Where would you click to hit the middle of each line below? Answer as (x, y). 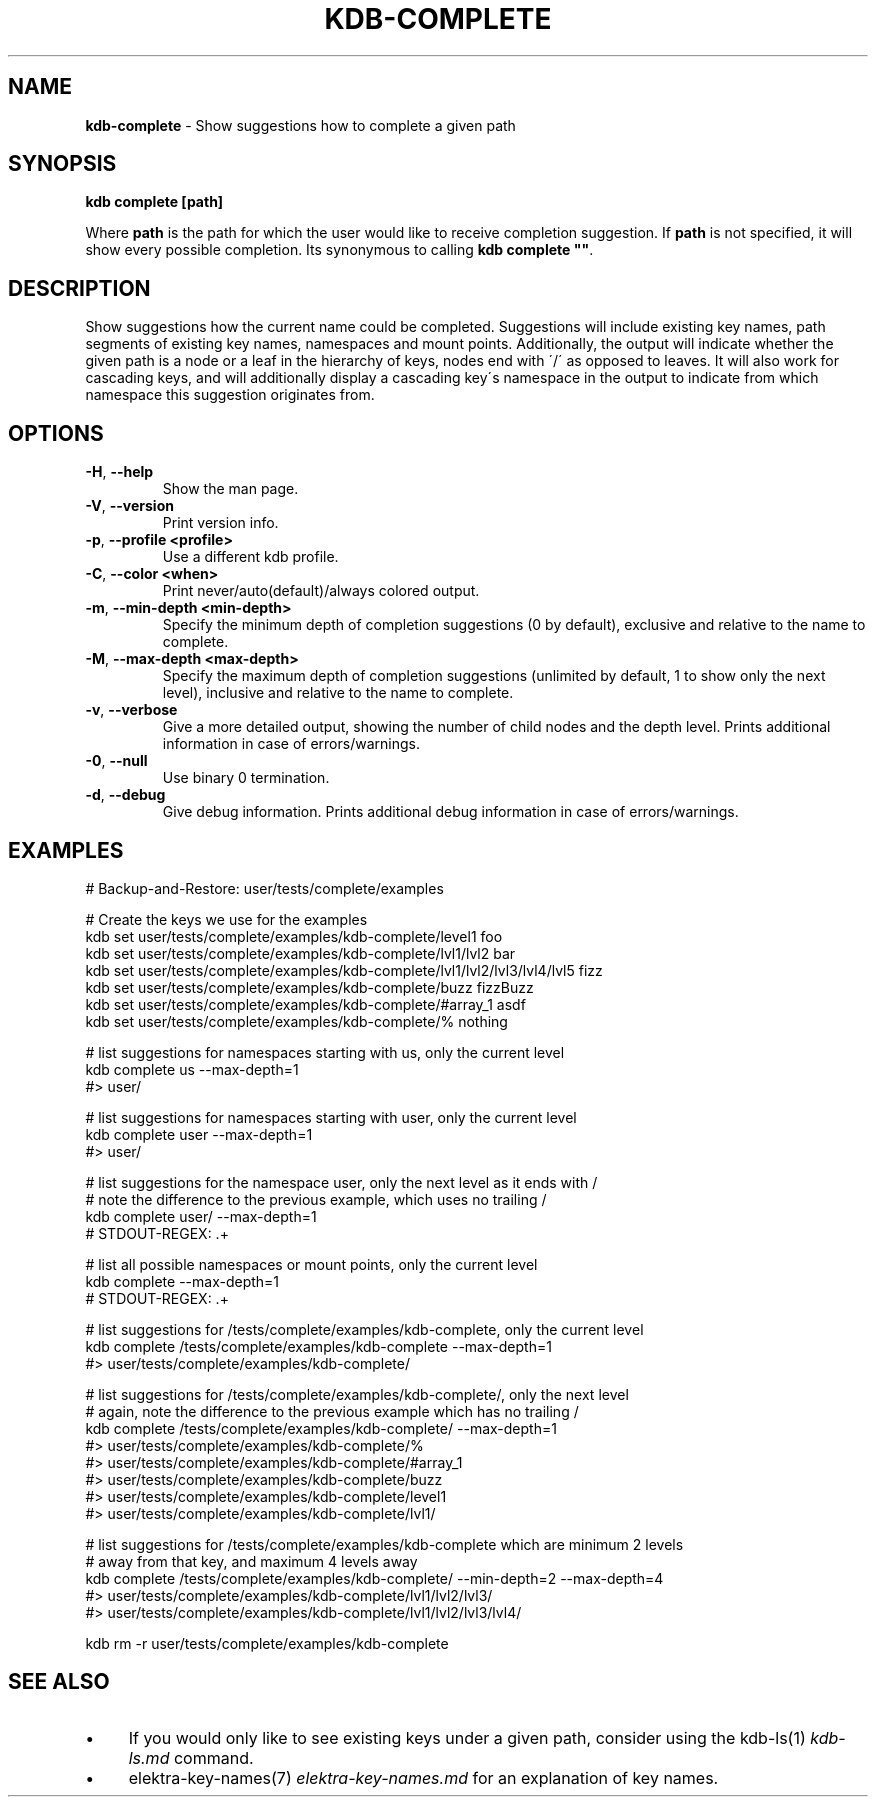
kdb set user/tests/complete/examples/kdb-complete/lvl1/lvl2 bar (300, 953)
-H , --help (119, 472)
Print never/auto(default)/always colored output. (321, 591)
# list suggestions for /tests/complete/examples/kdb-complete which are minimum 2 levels (384, 1544)
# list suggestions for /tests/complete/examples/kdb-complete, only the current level (364, 1329)
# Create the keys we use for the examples (226, 919)
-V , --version (129, 506)
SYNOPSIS (62, 164)
